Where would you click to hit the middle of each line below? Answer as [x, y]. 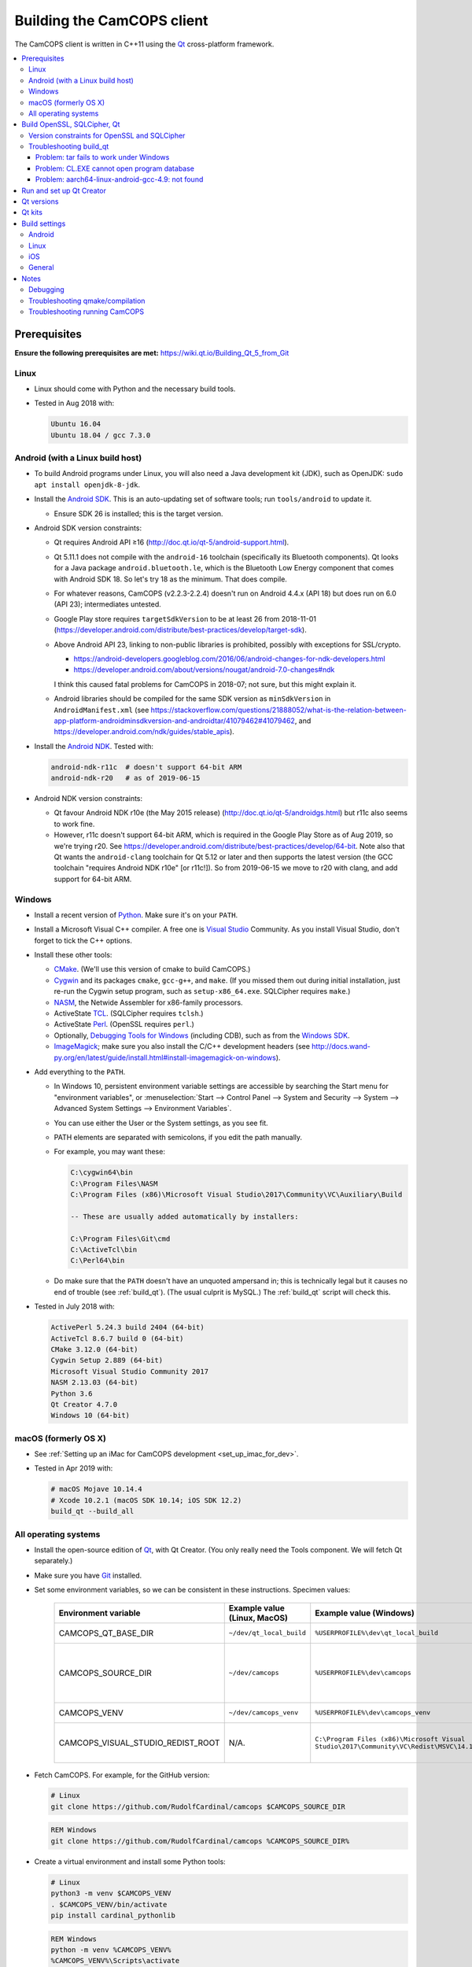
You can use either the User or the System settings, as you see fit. [161, 1123]
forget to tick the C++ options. [83, 940]
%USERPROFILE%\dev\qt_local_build [377, 1633]
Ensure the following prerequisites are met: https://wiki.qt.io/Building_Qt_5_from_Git [152, 352]
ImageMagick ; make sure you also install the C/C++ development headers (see [182, 1046]
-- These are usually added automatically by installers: [184, 1216]
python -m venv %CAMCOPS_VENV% [111, 1950]
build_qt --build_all [92, 1511]
